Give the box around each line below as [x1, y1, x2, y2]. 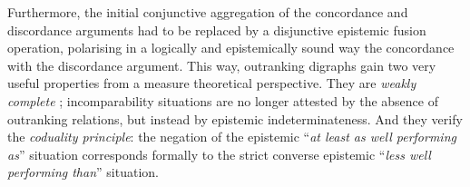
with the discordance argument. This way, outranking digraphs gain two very [7, 55, 436, 74]
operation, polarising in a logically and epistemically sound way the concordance [7, 38, 455, 57]
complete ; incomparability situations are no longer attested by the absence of [7, 91, 438, 110]
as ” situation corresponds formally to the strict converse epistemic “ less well [7, 144, 431, 163]
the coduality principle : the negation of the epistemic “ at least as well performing [7, 127, 456, 146]
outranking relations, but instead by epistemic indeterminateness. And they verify [7, 109, 463, 128]
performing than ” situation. [7, 162, 159, 182]
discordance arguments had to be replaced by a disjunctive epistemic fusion [7, 20, 426, 39]
